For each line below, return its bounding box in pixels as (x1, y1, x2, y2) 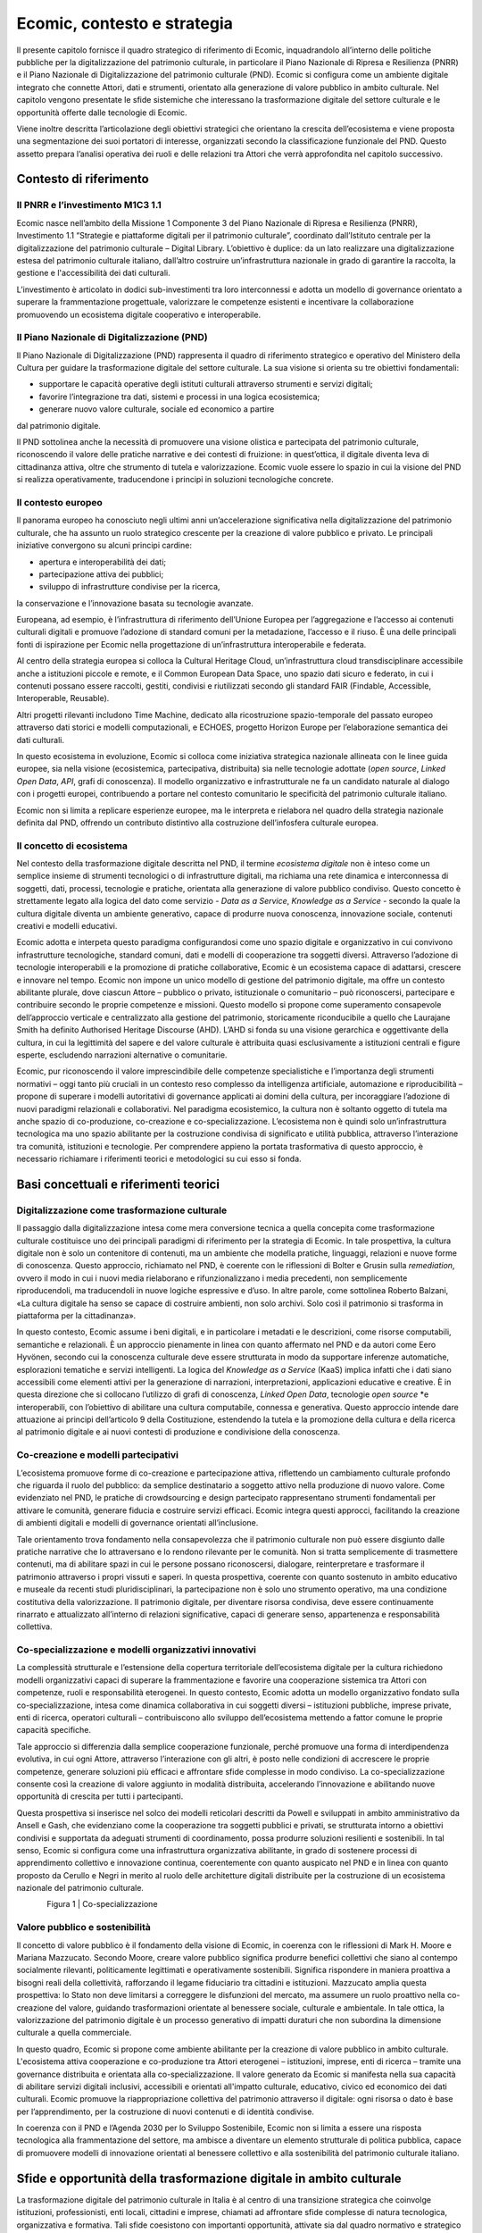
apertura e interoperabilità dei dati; (38, 556, 167, 567)
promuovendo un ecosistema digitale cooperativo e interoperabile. (16, 309, 262, 320)
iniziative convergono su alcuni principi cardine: (16, 540, 192, 551)
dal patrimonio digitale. (16, 420, 102, 431)
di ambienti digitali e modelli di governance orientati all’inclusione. (16, 1518, 259, 1528)
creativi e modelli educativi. (16, 921, 118, 932)
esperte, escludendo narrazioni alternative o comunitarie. (16, 1050, 228, 1060)
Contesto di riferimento (16, 171, 149, 187)
